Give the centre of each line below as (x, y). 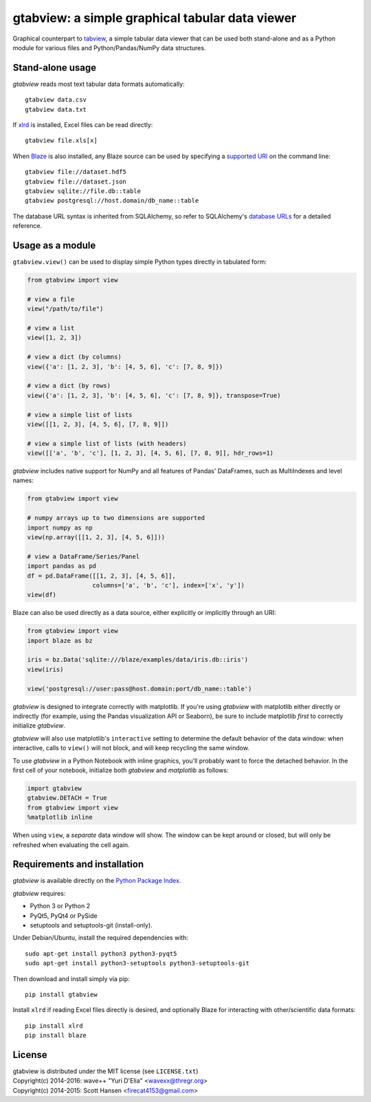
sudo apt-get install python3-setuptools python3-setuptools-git (137, 963)
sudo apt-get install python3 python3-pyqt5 (101, 954)
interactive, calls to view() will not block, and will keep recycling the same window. (131, 748)
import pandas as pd (61, 566)
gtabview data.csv (56, 100)
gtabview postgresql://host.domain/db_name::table (112, 201)
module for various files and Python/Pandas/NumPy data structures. (109, 47)
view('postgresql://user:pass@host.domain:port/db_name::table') (139, 688)
